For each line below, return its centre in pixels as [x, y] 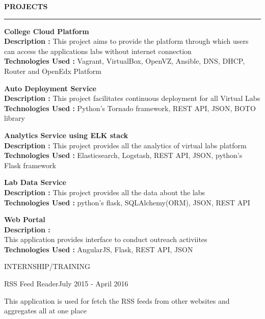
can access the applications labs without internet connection [98, 51]
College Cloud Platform [47, 31]
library [15, 118]
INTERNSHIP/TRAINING [47, 266]
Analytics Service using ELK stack [66, 135]
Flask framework [30, 165]
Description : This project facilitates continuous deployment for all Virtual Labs [132, 98]
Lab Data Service [35, 182]
